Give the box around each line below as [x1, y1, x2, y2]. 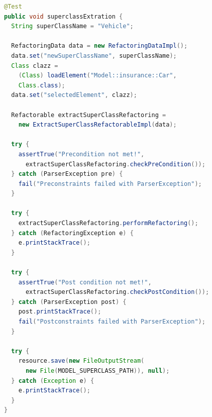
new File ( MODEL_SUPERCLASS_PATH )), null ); [25, 367, 170, 374]
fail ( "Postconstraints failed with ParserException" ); [18, 318, 205, 325]
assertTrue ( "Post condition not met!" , [18, 278, 152, 286]
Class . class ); [18, 81, 65, 89]
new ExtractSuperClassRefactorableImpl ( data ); [18, 121, 177, 129]
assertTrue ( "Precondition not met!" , [18, 150, 145, 158]
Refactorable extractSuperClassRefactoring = [11, 111, 166, 119]
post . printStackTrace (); [18, 308, 101, 316]
